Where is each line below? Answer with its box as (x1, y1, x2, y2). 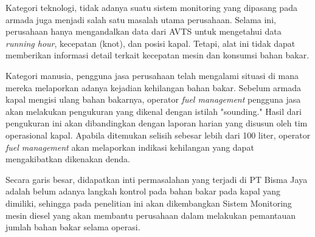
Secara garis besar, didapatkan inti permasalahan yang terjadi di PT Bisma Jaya (5, 173, 308, 185)
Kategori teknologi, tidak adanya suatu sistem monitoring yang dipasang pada (5, 1, 297, 13)
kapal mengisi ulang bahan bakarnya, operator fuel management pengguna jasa (5, 93, 301, 106)
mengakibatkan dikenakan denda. (5, 153, 130, 165)
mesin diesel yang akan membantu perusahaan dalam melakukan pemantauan (5, 208, 296, 221)
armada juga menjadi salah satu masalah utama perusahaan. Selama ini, (5, 13, 276, 26)
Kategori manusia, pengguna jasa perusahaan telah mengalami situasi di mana (5, 69, 299, 81)
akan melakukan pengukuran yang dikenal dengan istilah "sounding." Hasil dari (5, 105, 302, 117)
